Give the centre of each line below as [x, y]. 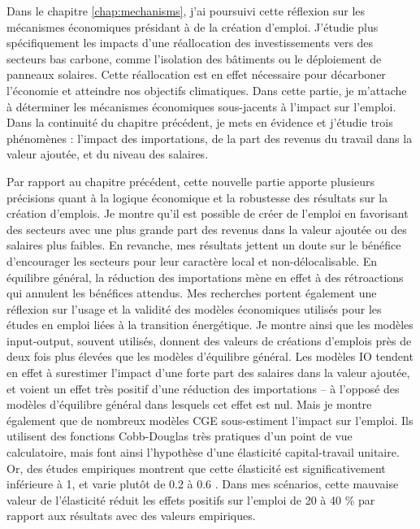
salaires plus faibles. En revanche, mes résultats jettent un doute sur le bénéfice [204, 245]
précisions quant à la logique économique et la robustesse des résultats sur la [197, 197]
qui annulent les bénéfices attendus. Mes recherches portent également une [192, 293]
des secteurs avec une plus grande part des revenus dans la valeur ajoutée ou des [207, 229]
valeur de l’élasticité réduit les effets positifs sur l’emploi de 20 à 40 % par [191, 499]
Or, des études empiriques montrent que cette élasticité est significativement [196, 468]
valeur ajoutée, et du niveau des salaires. [108, 154]
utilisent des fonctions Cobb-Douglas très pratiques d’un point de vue [180, 436]
